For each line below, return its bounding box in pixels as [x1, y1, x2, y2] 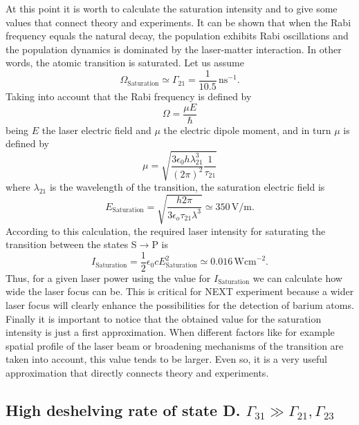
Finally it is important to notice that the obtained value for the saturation [6, 311, 322, 325]
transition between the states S [6, 237, 137, 252]
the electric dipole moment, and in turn [163, 122, 331, 137]
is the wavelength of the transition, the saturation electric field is [49, 180, 325, 194]
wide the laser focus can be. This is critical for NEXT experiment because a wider [6, 284, 354, 299]
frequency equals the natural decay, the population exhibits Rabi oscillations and [6, 28, 349, 43]
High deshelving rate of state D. [6, 399, 241, 420]
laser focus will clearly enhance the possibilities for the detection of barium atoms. [6, 298, 354, 312]
